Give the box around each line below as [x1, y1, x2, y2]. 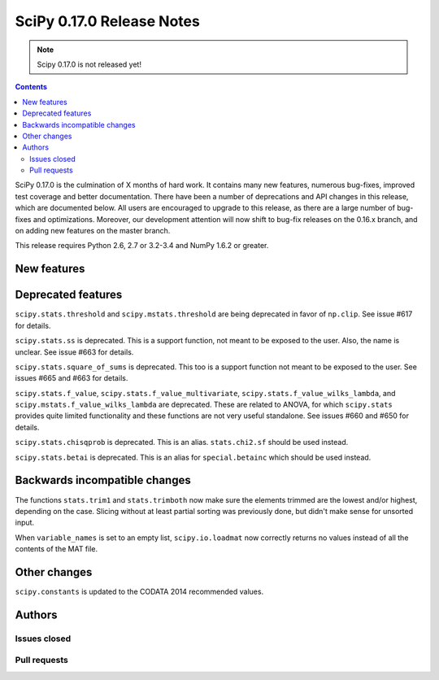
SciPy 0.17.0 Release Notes [15, 12, 201, 30]
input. [15, 517, 35, 528]
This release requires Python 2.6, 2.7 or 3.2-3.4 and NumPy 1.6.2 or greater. [15, 241, 269, 251]
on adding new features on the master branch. [15, 226, 171, 236]
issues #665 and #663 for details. [15, 373, 128, 383]
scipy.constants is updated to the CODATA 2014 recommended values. [15, 586, 264, 596]
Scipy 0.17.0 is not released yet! [37, 59, 142, 69]
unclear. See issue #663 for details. [15, 347, 134, 357]
